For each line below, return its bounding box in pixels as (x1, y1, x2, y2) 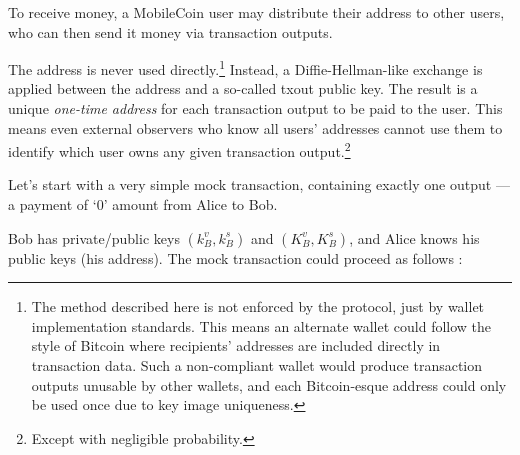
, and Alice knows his (349, 227, 480, 248)
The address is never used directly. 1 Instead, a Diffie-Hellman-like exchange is (8, 56, 483, 79)
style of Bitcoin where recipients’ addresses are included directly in (31, 335, 441, 356)
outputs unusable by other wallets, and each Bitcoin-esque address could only (31, 374, 507, 395)
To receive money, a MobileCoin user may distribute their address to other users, (8, 2, 505, 22)
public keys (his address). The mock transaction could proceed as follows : (8, 247, 463, 268)
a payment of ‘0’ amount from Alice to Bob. (8, 194, 278, 215)
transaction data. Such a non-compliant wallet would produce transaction (31, 355, 483, 376)
